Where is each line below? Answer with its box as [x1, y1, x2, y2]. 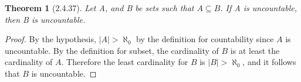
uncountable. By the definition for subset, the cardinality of [5, 44, 219, 56]
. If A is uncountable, [220, 2, 297, 13]
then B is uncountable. [5, 13, 86, 25]
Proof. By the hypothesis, [5, 33, 96, 45]
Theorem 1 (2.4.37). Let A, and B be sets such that [5, 2, 194, 13]
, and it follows [242, 56, 296, 68]
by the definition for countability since [136, 33, 274, 45]
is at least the [230, 44, 280, 56]
